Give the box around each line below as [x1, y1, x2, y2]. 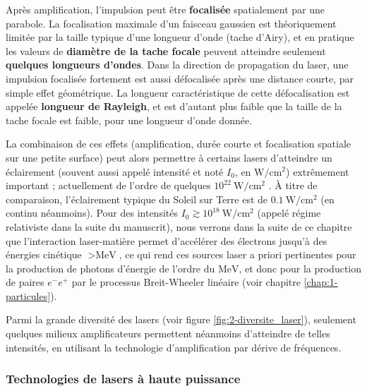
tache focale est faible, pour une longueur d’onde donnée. [6, 112, 253, 127]
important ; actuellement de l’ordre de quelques [6, 178, 211, 193]
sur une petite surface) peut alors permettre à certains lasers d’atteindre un [6, 150, 332, 164]
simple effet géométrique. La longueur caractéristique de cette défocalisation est [6, 85, 350, 100]
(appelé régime [257, 205, 321, 220]
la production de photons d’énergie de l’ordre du [6, 260, 215, 275]
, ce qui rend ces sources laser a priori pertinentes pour [119, 247, 356, 262]
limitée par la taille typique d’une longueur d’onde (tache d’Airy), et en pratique [6, 30, 354, 44]
